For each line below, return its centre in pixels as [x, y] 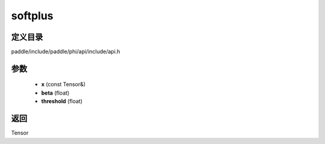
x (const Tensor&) [63, 84]
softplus [32, 16]
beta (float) [55, 93]
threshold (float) [62, 101]
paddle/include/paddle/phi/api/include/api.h [66, 52]
